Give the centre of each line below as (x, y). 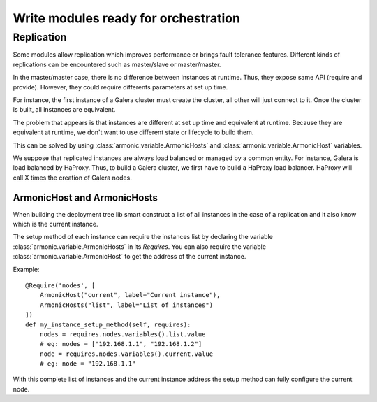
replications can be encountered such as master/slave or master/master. (117, 64)
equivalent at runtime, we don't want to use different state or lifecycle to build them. (133, 132)
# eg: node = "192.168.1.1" (88, 364)
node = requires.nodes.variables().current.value (126, 354)
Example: (26, 269)
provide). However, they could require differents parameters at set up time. (120, 87)
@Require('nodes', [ (60, 285)
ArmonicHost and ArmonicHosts (86, 198)
